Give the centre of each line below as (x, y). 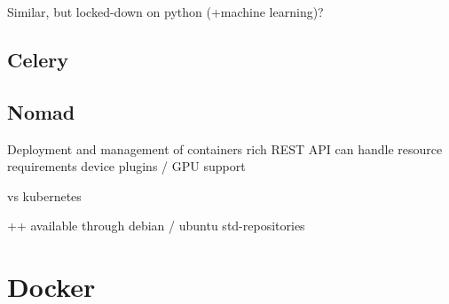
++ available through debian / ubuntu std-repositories (156, 226)
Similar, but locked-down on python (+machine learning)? (165, 12)
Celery (38, 59)
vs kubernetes (44, 195)
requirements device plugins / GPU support (126, 166)
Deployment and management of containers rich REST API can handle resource (225, 148)
